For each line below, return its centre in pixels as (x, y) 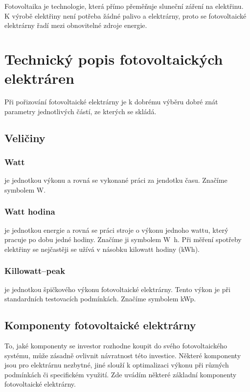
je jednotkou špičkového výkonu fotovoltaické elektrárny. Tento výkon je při (117, 289)
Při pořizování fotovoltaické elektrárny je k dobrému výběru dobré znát (111, 102)
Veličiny (25, 137)
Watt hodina (30, 211)
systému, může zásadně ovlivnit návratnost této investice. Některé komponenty (123, 355)
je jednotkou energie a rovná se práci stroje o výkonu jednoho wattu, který (116, 230)
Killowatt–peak (35, 271)
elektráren (39, 78)
